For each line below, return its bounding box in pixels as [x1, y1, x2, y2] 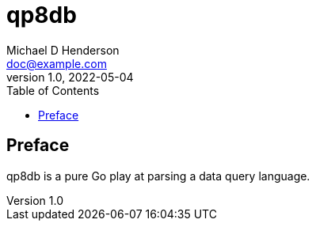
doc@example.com [6, 56, 107, 70]
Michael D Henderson [6, 43, 120, 57]
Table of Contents [6, 83, 100, 97]
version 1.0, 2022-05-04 [6, 70, 134, 84]
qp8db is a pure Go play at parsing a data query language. [6, 168, 310, 183]
